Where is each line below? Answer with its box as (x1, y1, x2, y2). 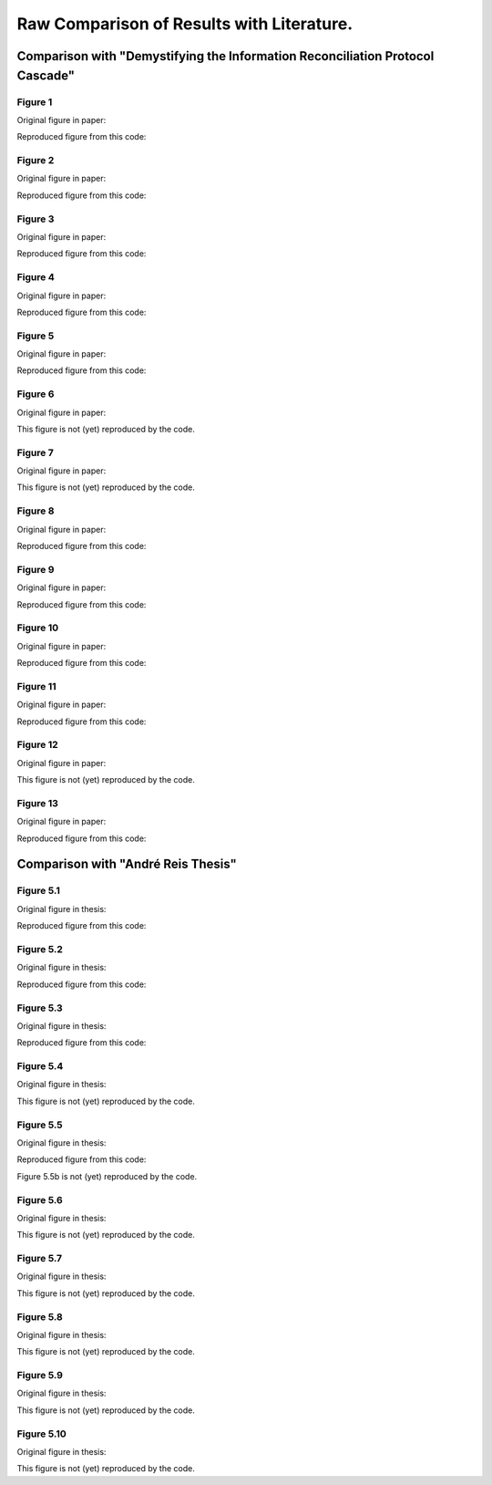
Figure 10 (16, 621, 59, 634)
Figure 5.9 (16, 1369, 64, 1382)
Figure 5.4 (16, 1060, 64, 1073)
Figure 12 (16, 739, 58, 752)
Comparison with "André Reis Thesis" (16, 857, 237, 872)
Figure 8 (16, 504, 55, 517)
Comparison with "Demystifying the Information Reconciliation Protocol (16, 48, 435, 64)
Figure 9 (16, 563, 55, 576)
